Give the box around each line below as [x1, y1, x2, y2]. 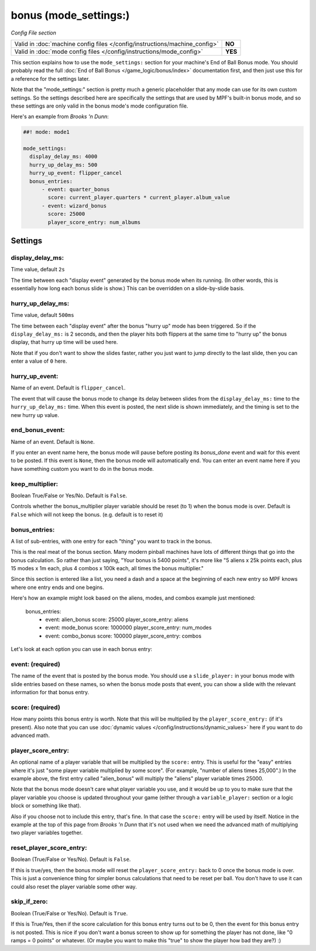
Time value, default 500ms [11, 312, 74, 319]
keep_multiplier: [11, 480, 59, 488]
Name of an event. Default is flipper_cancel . [11, 384, 126, 391]
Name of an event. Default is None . [11, 438, 95, 445]
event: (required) [11, 660, 61, 668]
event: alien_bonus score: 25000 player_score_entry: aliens [45, 616, 188, 623]
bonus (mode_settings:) [11, 9, 130, 22]
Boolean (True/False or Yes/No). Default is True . [11, 909, 128, 916]
